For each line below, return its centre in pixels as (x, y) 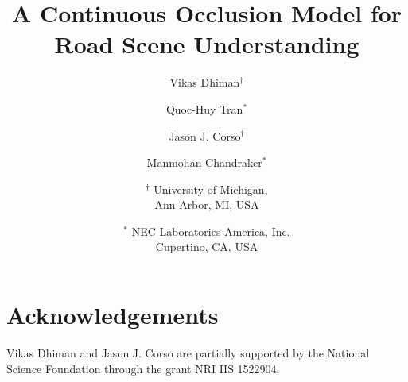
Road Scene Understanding (207, 44)
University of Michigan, (211, 189)
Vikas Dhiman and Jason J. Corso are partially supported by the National (188, 353)
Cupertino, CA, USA (207, 247)
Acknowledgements (113, 315)
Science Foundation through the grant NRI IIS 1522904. (143, 368)
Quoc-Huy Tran (204, 108)
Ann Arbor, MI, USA (207, 205)
